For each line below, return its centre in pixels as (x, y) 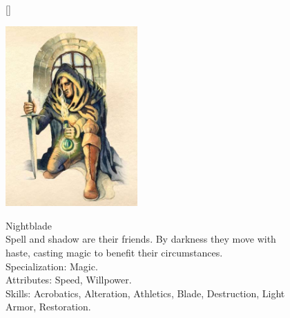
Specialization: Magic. (52, 266)
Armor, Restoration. (48, 307)
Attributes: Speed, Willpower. (69, 280)
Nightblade (29, 225)
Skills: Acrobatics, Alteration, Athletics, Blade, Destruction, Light (145, 293)
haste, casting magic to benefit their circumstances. (114, 252)
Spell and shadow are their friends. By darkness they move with (141, 239)
